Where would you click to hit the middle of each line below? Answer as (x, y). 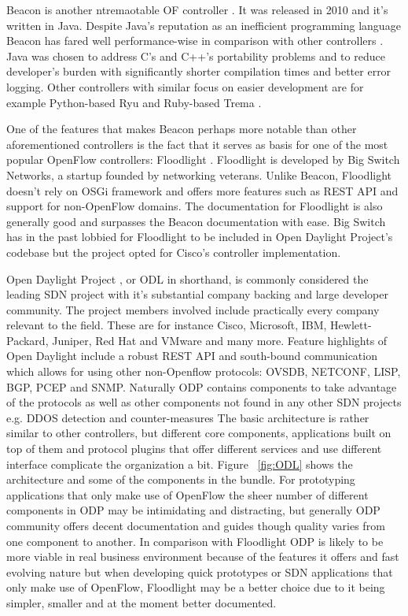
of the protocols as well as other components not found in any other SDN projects (204, 402)
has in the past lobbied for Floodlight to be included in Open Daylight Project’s (200, 237)
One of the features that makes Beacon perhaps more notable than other (182, 129)
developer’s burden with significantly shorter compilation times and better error (199, 71)
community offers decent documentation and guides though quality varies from (196, 525)
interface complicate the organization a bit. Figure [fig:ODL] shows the (180, 464)
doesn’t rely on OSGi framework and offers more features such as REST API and (202, 190)
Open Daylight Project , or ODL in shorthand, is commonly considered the (187, 278)
